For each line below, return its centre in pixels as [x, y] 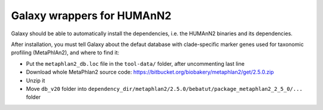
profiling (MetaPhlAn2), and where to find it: [65, 53]
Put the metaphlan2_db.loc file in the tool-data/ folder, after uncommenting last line [135, 63]
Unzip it [36, 80]
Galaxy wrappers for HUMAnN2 [91, 16]
